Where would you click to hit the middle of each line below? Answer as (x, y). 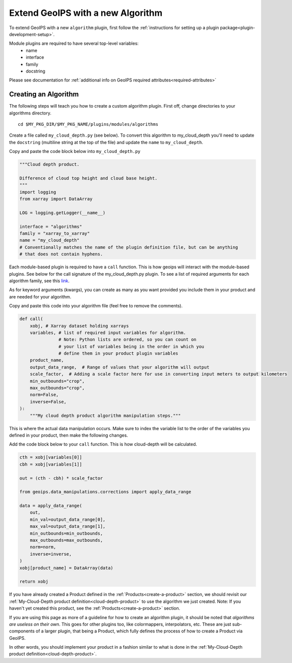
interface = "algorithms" (51, 226)
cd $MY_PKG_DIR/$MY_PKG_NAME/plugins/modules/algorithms (88, 124)
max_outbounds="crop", (57, 388)
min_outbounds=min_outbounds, (66, 533)
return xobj (34, 582)
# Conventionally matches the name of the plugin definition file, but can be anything (129, 247)
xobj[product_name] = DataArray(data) (66, 568)
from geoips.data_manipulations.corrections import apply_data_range (105, 492)
